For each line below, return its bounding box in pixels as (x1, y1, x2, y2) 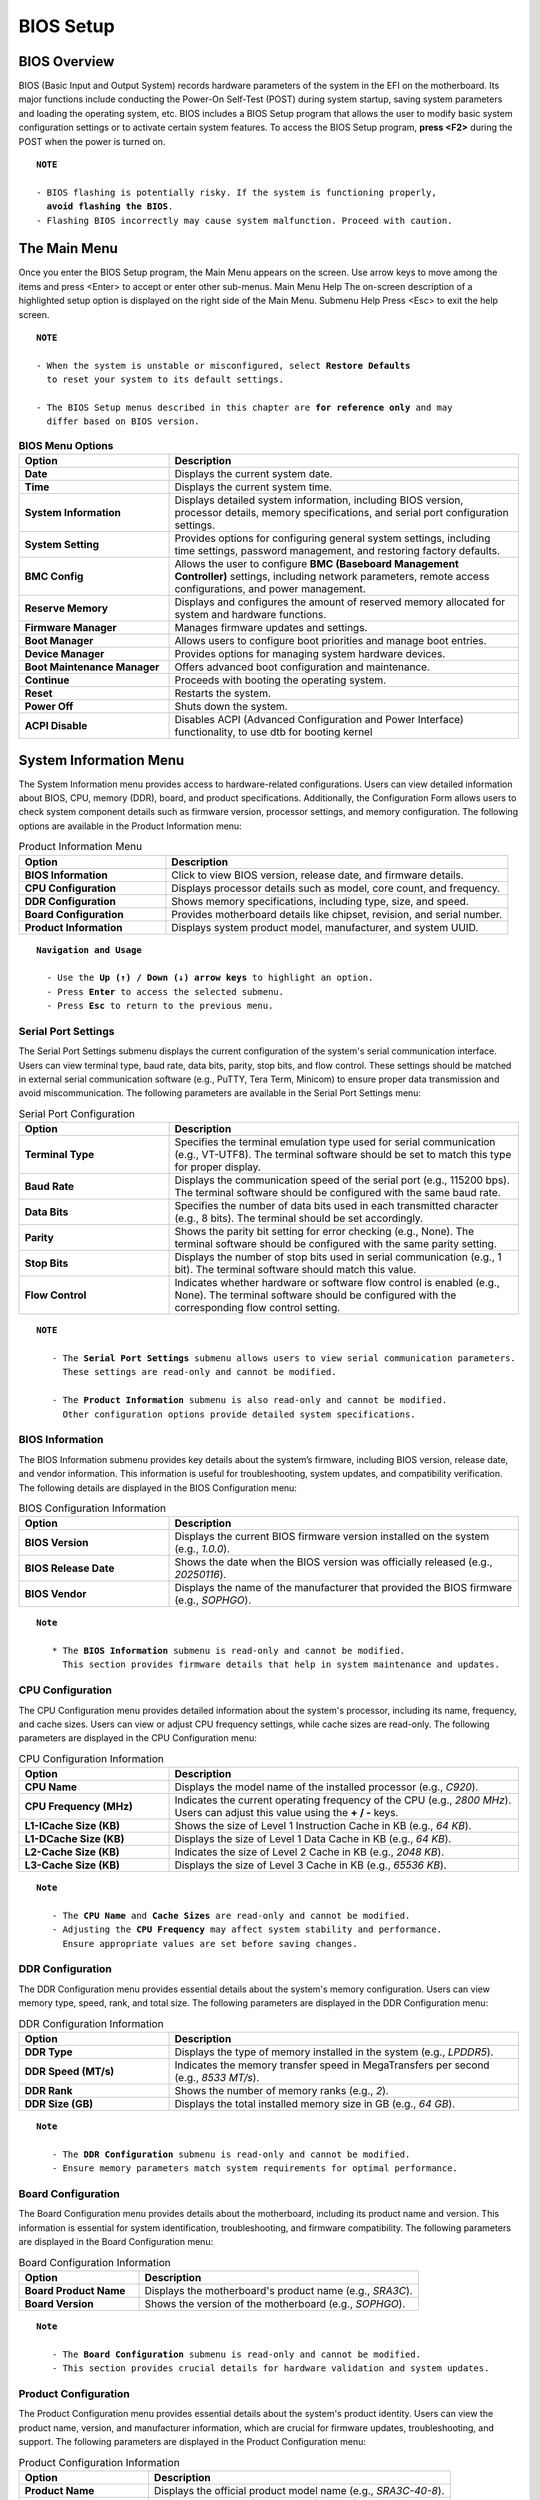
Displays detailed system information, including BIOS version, (174, 493, 464, 507)
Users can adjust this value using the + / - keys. (174, 1806, 399, 1820)
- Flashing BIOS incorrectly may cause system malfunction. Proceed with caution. (36, 215, 453, 226)
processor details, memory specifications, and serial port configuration (174, 506, 509, 520)
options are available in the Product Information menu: (18, 820, 242, 832)
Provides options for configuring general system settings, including (174, 531, 491, 545)
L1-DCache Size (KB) (24, 1832, 125, 1846)
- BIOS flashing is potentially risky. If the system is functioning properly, (36, 186, 437, 198)
